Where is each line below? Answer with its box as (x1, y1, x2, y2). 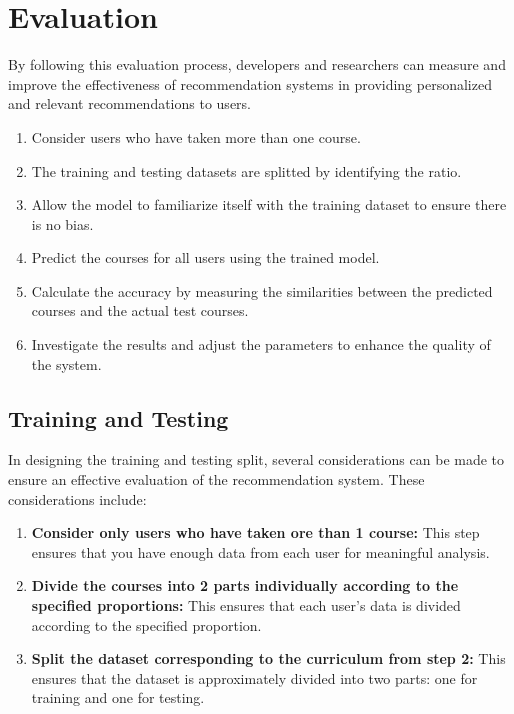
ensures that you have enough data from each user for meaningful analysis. (31, 541, 490, 562)
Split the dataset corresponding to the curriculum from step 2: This (31, 648, 506, 669)
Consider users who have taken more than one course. (31, 126, 361, 147)
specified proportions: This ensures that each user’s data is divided (31, 595, 461, 616)
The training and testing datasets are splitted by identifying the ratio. (31, 160, 462, 181)
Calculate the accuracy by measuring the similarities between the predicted (31, 280, 493, 301)
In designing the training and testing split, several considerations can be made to (8, 449, 505, 470)
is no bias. (31, 213, 94, 234)
